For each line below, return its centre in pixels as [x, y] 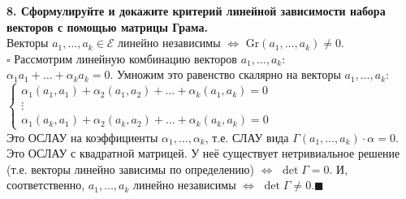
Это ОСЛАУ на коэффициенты [82, 137]
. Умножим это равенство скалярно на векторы [225, 74]
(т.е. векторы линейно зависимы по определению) [130, 169]
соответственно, [46, 185]
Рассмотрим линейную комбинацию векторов [125, 58]
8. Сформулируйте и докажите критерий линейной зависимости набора [196, 11]
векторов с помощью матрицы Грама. [107, 26]
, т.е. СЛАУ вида [247, 137]
